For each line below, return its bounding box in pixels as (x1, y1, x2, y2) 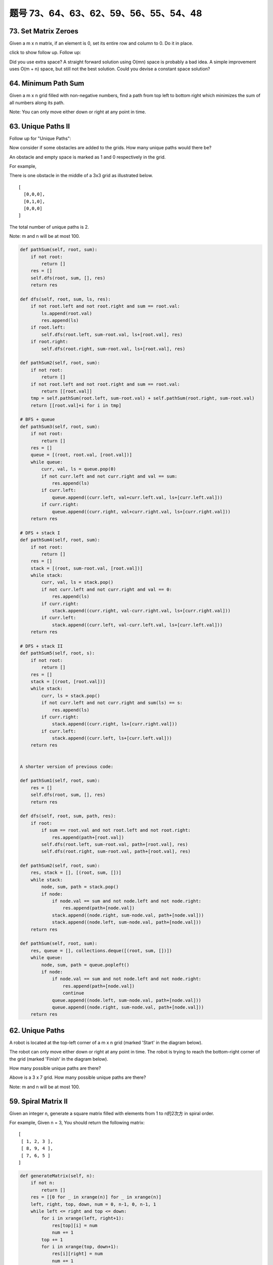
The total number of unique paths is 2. (9, 224, 89, 230)
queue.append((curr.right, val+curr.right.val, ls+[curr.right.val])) (52, 509, 231, 515)
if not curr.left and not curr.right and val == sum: (41, 473, 177, 479)
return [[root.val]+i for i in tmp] (30, 402, 121, 408)
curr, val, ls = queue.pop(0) (41, 466, 116, 472)
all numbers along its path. (9, 99, 65, 106)
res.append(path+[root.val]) (52, 834, 124, 840)
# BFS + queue (20, 416, 55, 423)
